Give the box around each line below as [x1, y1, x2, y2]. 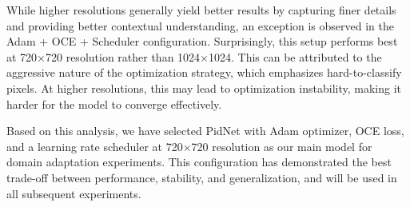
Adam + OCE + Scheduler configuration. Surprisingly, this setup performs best [6, 33, 398, 50]
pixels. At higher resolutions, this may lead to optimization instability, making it [6, 79, 402, 96]
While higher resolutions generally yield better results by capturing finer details [6, 2, 396, 18]
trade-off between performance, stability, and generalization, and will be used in [6, 169, 397, 185]
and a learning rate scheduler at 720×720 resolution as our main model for [6, 137, 372, 154]
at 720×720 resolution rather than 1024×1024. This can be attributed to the [6, 48, 382, 65]
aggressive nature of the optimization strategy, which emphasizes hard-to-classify [6, 64, 402, 81]
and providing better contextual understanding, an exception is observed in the [6, 17, 394, 34]
